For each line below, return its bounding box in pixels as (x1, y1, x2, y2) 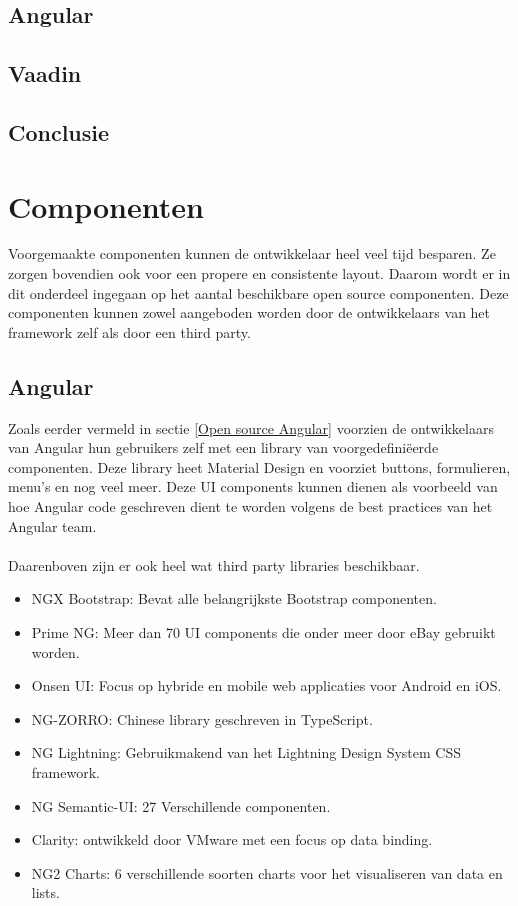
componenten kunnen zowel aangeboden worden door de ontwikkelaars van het (8, 302, 491, 323)
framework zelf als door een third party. (8, 321, 251, 342)
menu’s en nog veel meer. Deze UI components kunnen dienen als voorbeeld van (8, 476, 498, 497)
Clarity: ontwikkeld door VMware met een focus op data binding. (31, 829, 433, 850)
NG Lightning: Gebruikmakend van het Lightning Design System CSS (31, 742, 461, 763)
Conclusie (8, 116, 110, 147)
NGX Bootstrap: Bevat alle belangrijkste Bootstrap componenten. (31, 588, 437, 609)
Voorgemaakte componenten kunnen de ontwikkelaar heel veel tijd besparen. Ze (8, 243, 496, 264)
